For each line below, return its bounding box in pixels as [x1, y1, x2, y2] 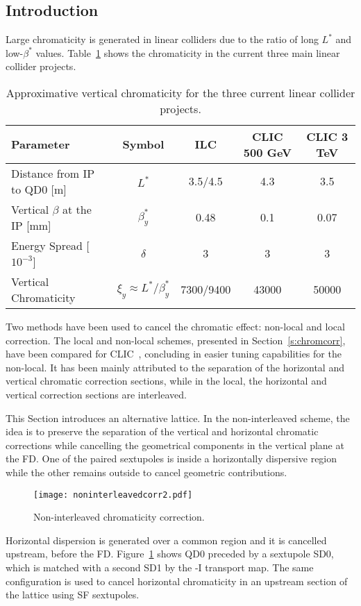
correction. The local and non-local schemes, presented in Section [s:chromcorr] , [6, 333, 346, 347]
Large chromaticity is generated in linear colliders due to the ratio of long [6, 32, 319, 47]
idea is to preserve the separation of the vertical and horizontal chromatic [6, 424, 319, 439]
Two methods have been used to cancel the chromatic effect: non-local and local [6, 319, 345, 333]
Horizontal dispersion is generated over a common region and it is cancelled [6, 532, 327, 547]
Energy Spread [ [11, 237, 90, 253]
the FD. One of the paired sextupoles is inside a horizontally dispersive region [6, 451, 337, 466]
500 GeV [243, 144, 292, 160]
